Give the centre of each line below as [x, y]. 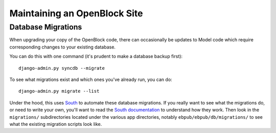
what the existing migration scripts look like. [56, 124]
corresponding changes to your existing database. [63, 47]
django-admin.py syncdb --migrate [62, 68]
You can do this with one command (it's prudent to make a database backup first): [96, 57]
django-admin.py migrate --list [59, 91]
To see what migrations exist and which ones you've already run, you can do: [91, 79]
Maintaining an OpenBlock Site [76, 13]
